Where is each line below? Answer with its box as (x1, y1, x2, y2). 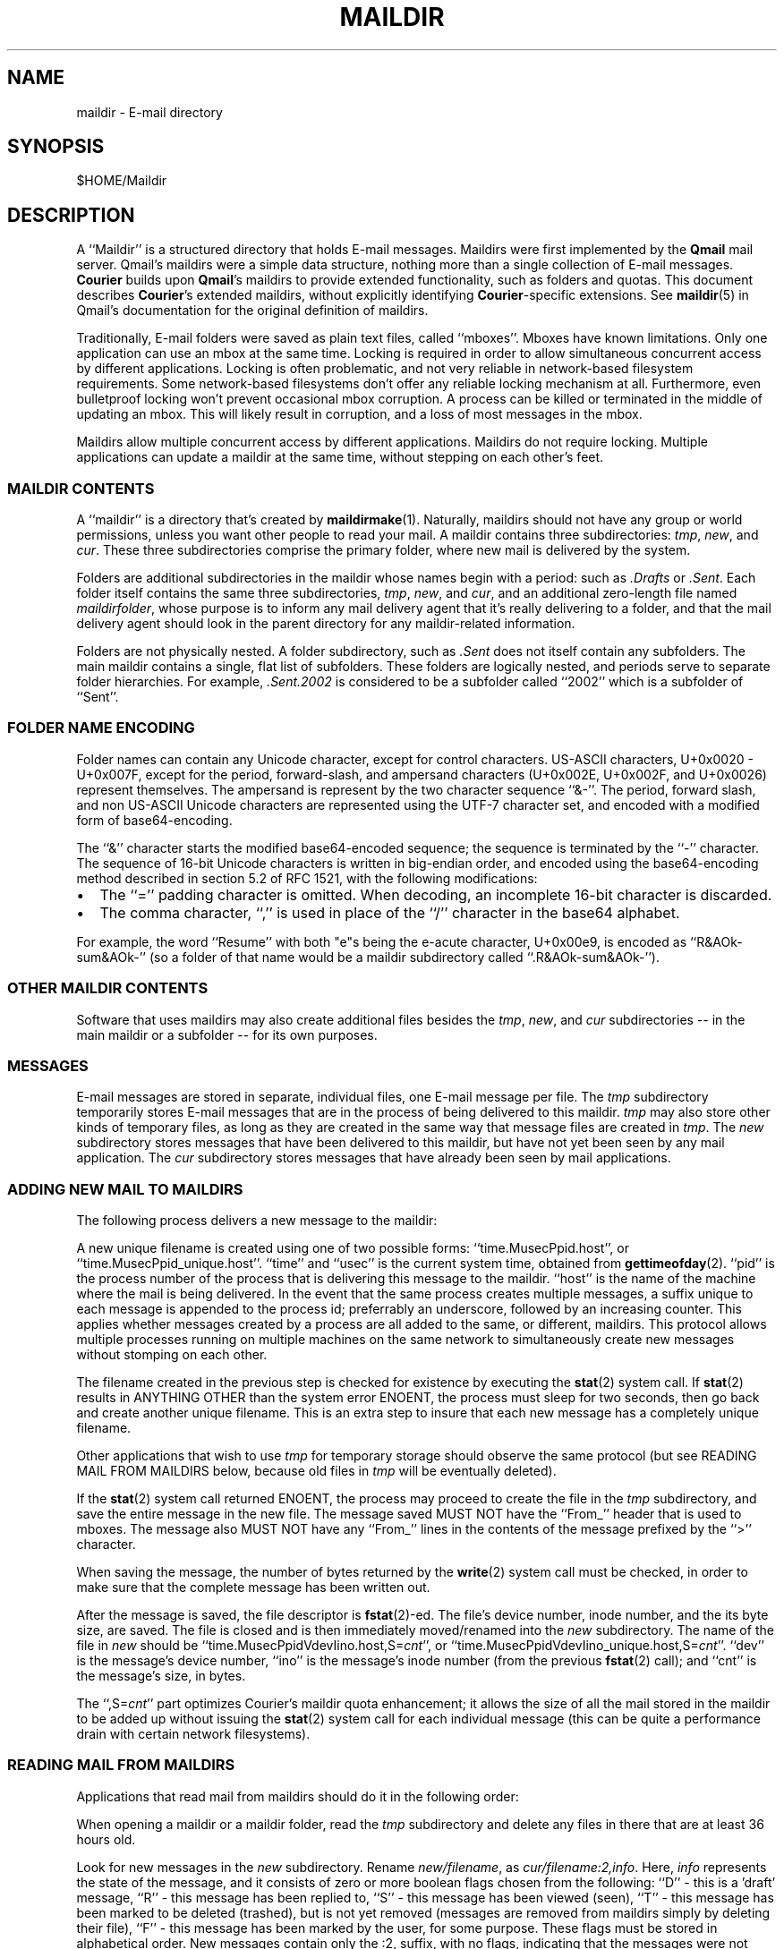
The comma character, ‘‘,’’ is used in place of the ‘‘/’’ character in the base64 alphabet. (99, 903, 680, 922)
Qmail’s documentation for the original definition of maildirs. (76, 302, 429, 319)
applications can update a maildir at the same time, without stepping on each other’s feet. (76, 449, 604, 465)
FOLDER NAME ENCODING (7, 719, 195, 737)
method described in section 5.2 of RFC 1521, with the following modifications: (76, 870, 538, 886)
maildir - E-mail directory (76, 104, 223, 120)
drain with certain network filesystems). (76, 1726, 311, 1742)
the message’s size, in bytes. (76, 1668, 246, 1684)
